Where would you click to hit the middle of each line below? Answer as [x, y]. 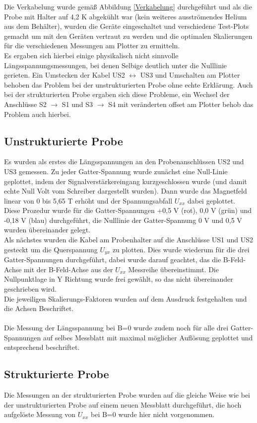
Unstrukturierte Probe [64, 141]
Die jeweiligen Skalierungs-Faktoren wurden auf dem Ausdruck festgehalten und [126, 298]
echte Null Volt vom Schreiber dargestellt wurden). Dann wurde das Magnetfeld [126, 191]
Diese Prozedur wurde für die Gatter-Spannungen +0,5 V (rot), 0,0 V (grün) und [128, 210]
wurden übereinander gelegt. [47, 230]
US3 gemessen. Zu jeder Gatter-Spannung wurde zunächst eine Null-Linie [116, 171]
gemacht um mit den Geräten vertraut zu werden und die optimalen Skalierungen [128, 36]
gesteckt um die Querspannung [51, 249]
